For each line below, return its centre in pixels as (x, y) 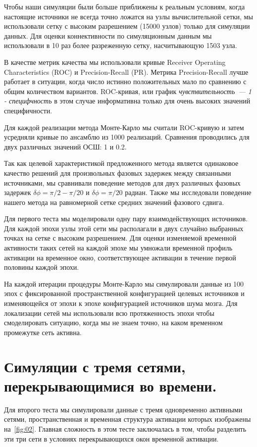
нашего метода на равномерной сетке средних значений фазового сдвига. (114, 202)
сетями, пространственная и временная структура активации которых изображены (128, 419)
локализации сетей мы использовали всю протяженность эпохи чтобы (109, 313)
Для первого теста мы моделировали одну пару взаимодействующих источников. (126, 219)
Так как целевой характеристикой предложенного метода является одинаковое (121, 163)
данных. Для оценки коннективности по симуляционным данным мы (108, 35)
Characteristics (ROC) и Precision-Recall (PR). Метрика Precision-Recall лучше (126, 72)
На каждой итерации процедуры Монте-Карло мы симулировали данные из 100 (124, 283)
